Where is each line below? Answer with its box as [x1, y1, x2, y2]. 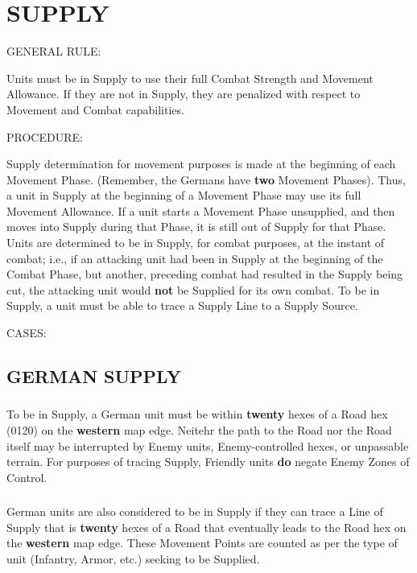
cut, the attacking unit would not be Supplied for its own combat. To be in [6, 281, 380, 298]
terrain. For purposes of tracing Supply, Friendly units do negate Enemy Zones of [6, 453, 410, 470]
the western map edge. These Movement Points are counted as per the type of [6, 534, 398, 551]
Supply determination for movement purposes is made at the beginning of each [6, 155, 396, 172]
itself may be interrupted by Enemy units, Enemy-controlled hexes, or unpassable [6, 437, 409, 454]
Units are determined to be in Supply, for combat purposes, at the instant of [6, 234, 385, 251]
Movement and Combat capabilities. [6, 101, 184, 117]
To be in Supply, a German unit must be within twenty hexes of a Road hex [6, 406, 388, 423]
